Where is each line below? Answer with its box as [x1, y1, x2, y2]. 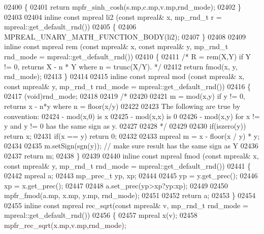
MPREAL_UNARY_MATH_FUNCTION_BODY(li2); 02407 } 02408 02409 [4, 31, 246, 42]
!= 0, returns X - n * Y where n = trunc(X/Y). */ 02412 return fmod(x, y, [4, 61, 238, 71]
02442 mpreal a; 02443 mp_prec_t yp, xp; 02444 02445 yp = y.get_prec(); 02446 [4, 170, 258, 181]
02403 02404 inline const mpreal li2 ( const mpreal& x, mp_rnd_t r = [4, 11, 222, 22]
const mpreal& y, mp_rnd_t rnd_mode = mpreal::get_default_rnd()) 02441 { [4, 160, 251, 171]
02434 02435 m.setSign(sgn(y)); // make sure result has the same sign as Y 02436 [4, 140, 258, 151]
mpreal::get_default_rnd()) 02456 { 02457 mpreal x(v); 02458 [4, 210, 197, 220]
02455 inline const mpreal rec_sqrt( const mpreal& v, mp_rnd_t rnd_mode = [4, 200, 248, 210]
